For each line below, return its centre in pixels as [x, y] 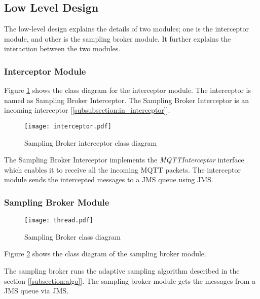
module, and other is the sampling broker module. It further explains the [118, 38]
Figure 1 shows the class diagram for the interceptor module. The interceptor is [127, 90]
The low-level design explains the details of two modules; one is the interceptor [127, 29]
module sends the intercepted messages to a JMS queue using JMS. [109, 179]
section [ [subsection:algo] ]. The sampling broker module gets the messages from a [130, 280]
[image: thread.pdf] [59, 221]
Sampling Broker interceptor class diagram [91, 142]
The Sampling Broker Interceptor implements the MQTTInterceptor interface [124, 160]
